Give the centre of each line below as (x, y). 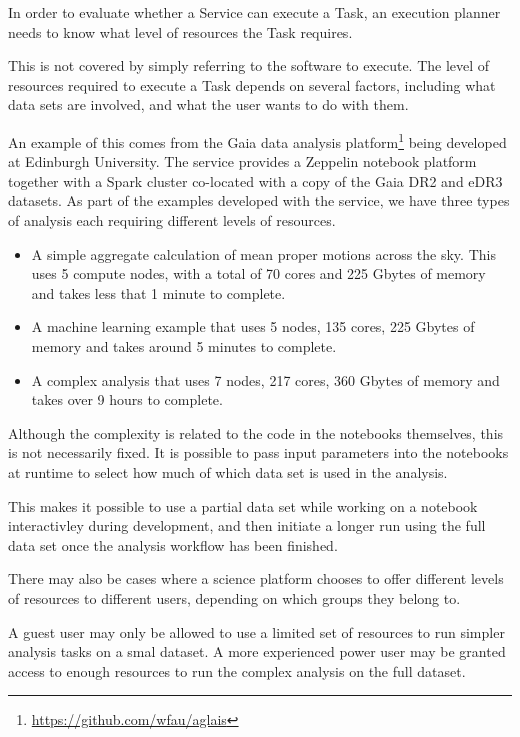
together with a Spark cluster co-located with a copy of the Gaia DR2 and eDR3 (255, 180)
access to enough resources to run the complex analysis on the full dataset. (237, 670)
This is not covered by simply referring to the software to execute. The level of (249, 65)
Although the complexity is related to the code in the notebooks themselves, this (256, 432)
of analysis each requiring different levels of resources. (172, 220)
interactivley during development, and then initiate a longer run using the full (247, 525)
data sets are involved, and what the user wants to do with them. (208, 104)
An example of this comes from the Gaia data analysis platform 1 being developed (257, 140)
